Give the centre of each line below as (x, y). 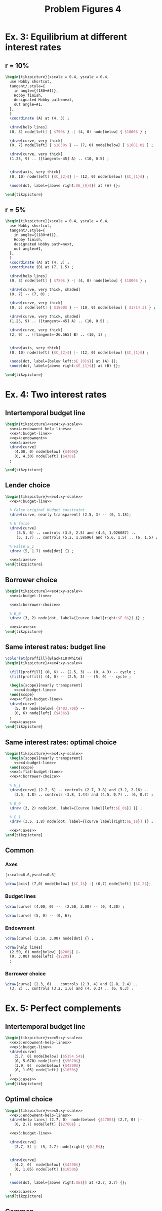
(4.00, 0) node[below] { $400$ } (46, 452)
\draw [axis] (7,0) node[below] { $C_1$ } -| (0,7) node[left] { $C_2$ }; (78, 884)
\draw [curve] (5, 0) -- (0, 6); (38, 915)
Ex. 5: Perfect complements (63, 1008)
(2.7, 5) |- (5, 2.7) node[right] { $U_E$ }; (60, 1147)
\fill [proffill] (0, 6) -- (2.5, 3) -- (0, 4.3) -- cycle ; (73, 672)
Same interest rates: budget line (56, 647)
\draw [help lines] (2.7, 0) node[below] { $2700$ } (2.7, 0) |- (76, 1120)
